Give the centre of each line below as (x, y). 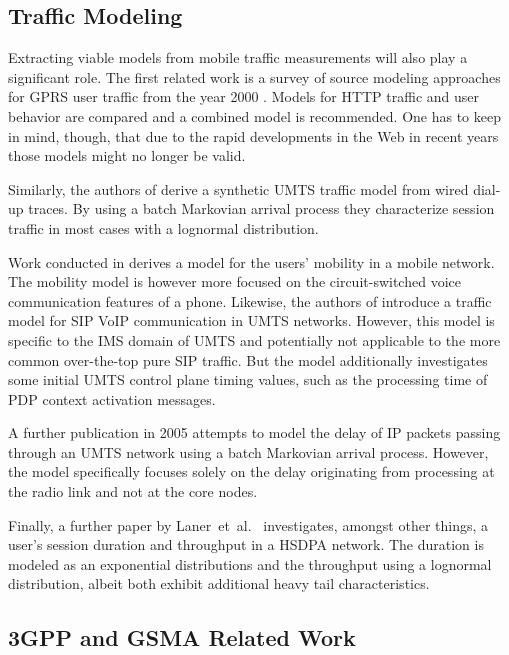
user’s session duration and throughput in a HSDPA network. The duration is (246, 544)
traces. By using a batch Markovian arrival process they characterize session (261, 208)
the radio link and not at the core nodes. (133, 491)
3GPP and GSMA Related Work (182, 637)
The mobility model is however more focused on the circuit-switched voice (234, 281)
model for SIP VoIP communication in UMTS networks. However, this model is (251, 320)
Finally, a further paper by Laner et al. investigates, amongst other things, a (248, 524)
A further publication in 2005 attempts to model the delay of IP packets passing (254, 432)
